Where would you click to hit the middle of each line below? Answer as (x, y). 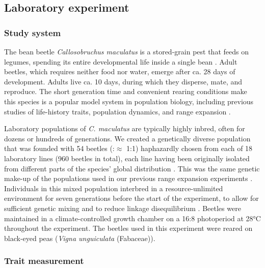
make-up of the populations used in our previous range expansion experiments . (128, 178)
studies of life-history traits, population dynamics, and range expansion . (117, 111)
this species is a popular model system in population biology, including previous (129, 101)
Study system (33, 32)
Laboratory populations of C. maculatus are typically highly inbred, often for (125, 128)
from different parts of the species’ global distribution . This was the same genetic (132, 168)
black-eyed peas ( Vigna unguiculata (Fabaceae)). (80, 238)
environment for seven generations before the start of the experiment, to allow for (131, 198)
